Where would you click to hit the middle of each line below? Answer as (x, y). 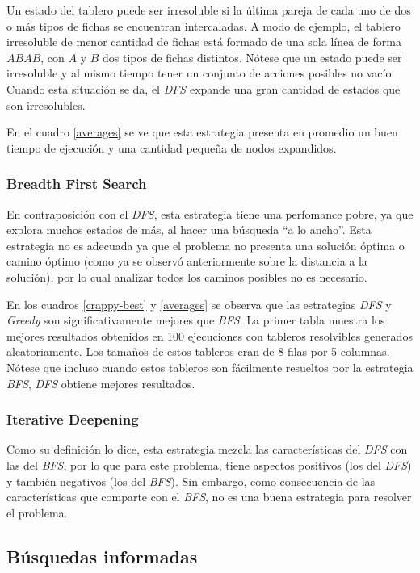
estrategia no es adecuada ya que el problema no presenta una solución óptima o (206, 245)
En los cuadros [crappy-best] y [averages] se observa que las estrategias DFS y (199, 304)
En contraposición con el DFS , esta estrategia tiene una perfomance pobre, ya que (210, 213)
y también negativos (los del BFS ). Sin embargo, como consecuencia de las (191, 481)
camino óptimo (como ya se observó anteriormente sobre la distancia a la (187, 261)
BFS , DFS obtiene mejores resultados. (101, 383)
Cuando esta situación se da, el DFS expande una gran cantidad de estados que (204, 88)
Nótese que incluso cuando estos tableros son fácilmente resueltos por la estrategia (210, 367)
